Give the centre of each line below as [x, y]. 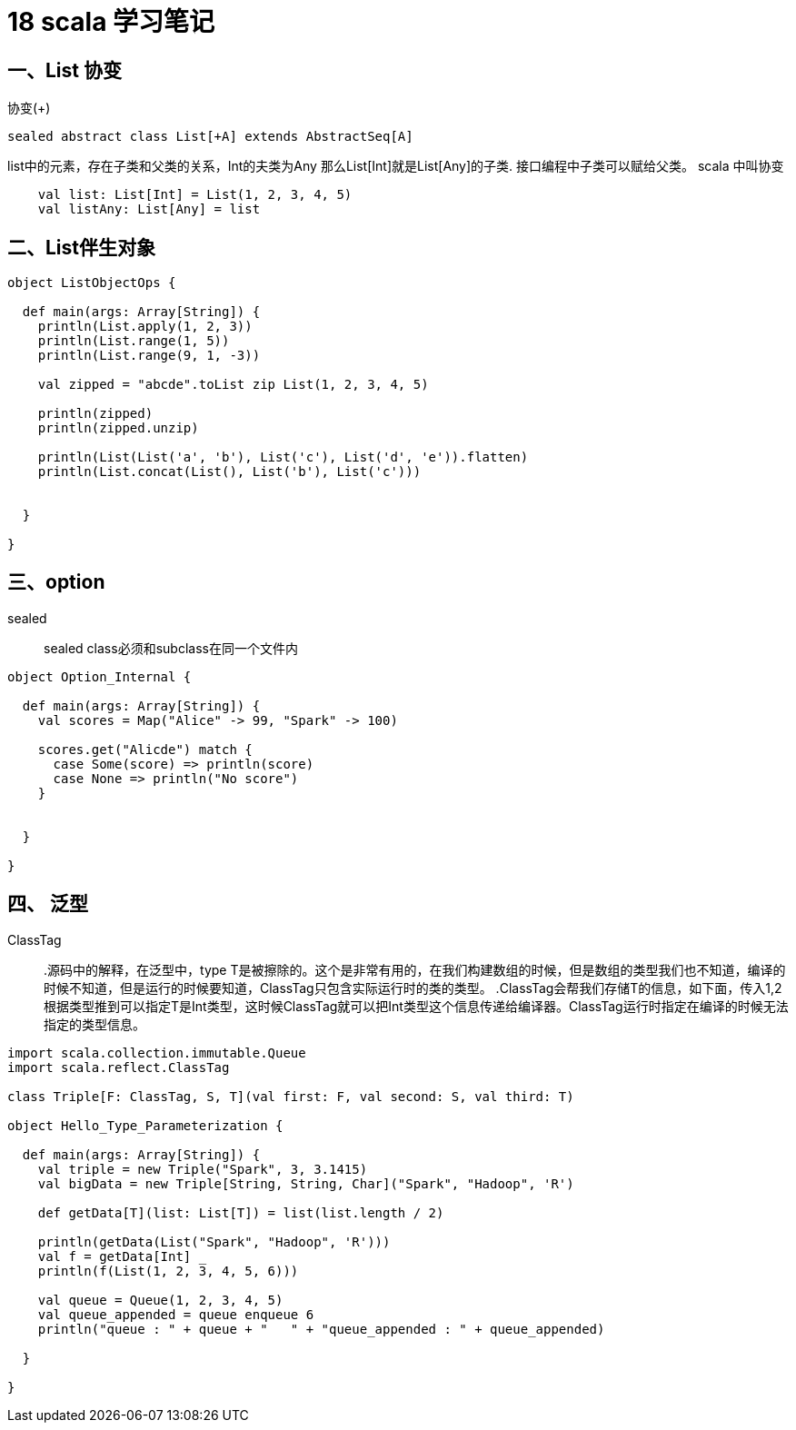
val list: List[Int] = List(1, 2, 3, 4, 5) [195, 195]
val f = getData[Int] [114, 1256]
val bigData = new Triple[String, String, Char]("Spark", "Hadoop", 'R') [306, 1183]
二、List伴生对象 [82, 247]
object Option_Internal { [99, 676]
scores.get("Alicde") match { [145, 749]
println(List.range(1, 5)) [134, 341]
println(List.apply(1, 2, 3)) [145, 327]
